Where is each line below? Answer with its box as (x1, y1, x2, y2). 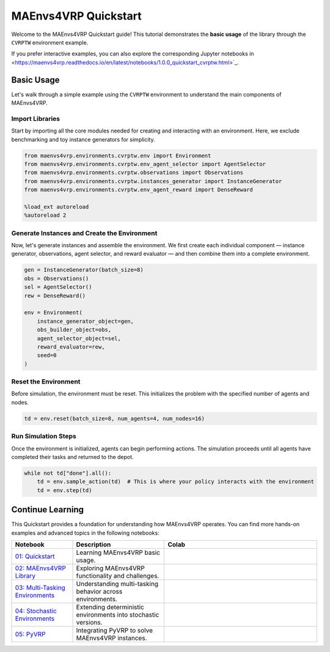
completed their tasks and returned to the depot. (11, 453, 134, 460)
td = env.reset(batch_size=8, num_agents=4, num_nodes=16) (24, 415, 205, 422)
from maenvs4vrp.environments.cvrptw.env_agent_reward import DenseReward (24, 186, 254, 194)
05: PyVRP (15, 629, 46, 638)
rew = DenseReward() (24, 292, 86, 299)
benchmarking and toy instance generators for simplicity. (11, 136, 155, 143)
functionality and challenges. (76, 571, 159, 580)
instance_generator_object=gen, (37, 317, 134, 325)
